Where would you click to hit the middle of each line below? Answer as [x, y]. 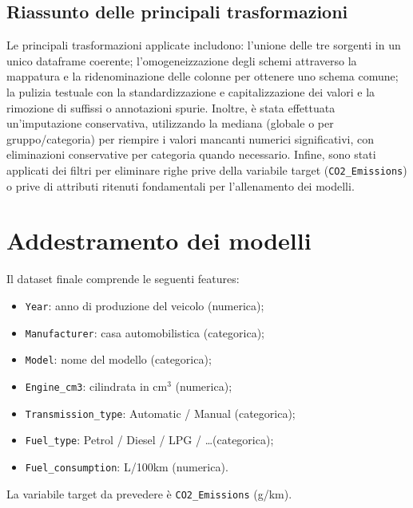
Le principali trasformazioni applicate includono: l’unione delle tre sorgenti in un [204, 45]
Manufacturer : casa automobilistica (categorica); [145, 332]
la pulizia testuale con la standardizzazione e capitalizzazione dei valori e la [191, 91]
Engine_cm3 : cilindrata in [87, 386]
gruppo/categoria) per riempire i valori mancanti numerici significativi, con [191, 138]
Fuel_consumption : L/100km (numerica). [127, 466]
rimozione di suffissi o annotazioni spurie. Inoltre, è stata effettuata [171, 107]
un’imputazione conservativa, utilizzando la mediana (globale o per [170, 123]
